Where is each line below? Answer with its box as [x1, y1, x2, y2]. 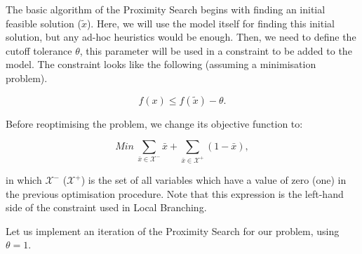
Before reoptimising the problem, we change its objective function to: [6, 116, 303, 131]
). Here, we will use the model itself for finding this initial [86, 15, 335, 30]
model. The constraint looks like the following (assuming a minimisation [6, 57, 316, 72]
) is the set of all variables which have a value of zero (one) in [81, 173, 347, 187]
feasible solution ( [6, 15, 81, 30]
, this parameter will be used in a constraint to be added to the [79, 43, 352, 58]
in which [6, 173, 42, 187]
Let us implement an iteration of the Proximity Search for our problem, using [6, 223, 340, 238]
